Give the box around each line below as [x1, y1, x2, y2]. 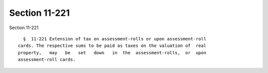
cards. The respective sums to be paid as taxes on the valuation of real [18, 43, 206, 49]
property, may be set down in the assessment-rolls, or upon [18, 50, 206, 55]
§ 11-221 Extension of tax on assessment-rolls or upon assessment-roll [23, 36, 206, 41]
